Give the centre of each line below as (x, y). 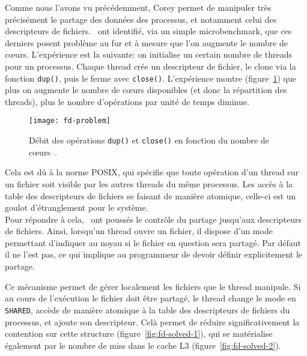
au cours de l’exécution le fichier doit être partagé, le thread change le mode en (150, 298)
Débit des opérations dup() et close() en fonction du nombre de (149, 140)
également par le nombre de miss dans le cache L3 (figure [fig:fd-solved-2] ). (143, 345)
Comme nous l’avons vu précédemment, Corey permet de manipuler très (138, 7)
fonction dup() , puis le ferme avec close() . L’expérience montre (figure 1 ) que (150, 78)
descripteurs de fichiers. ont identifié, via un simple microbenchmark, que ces (148, 31)
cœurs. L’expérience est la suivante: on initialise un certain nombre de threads (148, 54)
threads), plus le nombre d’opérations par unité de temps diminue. (127, 101)
